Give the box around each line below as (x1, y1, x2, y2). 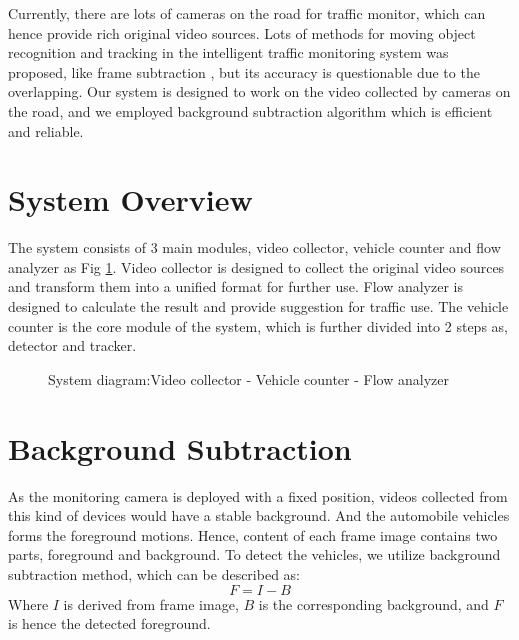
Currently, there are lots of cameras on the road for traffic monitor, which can (8, 3, 486, 23)
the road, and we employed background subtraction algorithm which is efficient (8, 100, 493, 121)
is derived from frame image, (63, 593, 239, 614)
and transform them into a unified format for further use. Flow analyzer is (8, 276, 463, 297)
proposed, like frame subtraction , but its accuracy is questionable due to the (8, 61, 480, 82)
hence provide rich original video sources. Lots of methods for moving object (8, 22, 476, 43)
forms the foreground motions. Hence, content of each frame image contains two (8, 524, 498, 545)
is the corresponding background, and (258, 593, 489, 614)
